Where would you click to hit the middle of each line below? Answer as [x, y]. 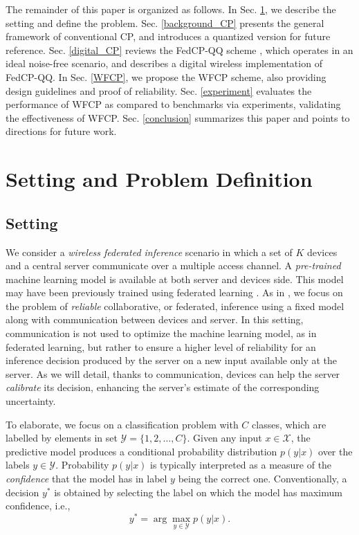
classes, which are [289, 424]
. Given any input [224, 438]
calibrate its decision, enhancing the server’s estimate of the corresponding [163, 387]
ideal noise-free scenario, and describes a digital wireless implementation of [164, 63]
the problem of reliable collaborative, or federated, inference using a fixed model [175, 306]
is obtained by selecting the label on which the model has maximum [198, 492]
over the [335, 451]
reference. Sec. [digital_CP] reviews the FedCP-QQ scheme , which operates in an [179, 49]
